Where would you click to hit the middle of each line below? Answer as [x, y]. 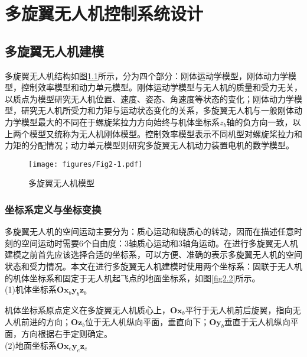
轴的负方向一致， [259, 121]
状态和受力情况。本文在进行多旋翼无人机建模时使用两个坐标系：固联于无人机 [153, 266]
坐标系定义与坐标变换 [53, 209]
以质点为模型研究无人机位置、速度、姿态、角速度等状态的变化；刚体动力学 [149, 98]
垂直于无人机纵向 [257, 321]
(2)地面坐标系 [31, 345]
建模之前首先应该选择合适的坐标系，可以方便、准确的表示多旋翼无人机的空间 [153, 254]
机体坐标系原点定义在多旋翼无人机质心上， [87, 309]
